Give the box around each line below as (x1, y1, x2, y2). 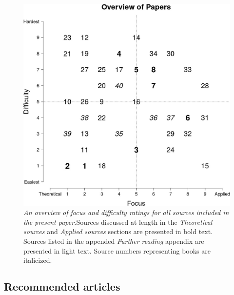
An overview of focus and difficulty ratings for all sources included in (23, 207, 229, 217)
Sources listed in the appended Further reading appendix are (23, 236, 204, 246)
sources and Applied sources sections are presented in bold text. (23, 226, 213, 236)
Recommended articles (4, 279, 120, 294)
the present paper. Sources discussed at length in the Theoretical (23, 216, 213, 227)
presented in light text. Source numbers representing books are (23, 245, 211, 256)
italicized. (23, 255, 52, 265)
